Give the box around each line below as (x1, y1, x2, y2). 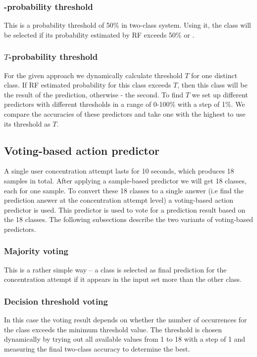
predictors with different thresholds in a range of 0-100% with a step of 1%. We (4, 99, 245, 109)
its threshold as (4, 118, 51, 129)
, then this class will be (177, 80, 248, 90)
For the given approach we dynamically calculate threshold (4, 70, 183, 80)
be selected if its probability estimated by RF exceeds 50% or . (4, 29, 195, 40)
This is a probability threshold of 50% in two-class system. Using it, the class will (4, 20, 251, 30)
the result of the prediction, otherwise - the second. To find (4, 89, 184, 99)
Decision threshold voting (4, 295, 108, 307)
